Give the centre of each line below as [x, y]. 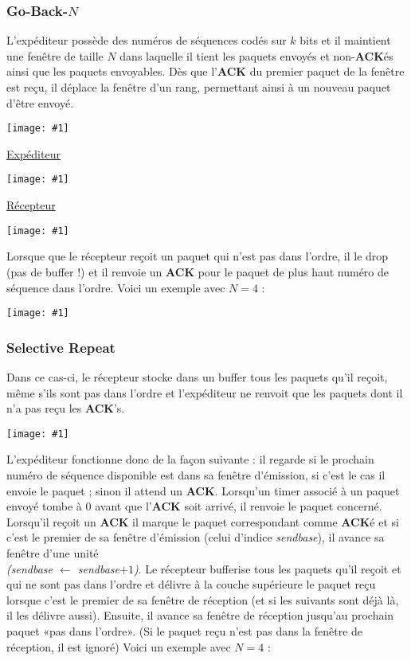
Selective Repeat [61, 347]
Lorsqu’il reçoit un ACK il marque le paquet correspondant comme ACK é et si [203, 521]
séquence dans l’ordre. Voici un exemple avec [116, 287]
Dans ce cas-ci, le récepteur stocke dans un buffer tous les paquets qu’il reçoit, [197, 377]
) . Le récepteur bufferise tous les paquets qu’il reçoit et [267, 568]
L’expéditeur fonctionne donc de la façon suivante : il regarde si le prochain [190, 459]
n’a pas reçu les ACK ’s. [66, 408]
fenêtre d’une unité [53, 553]
